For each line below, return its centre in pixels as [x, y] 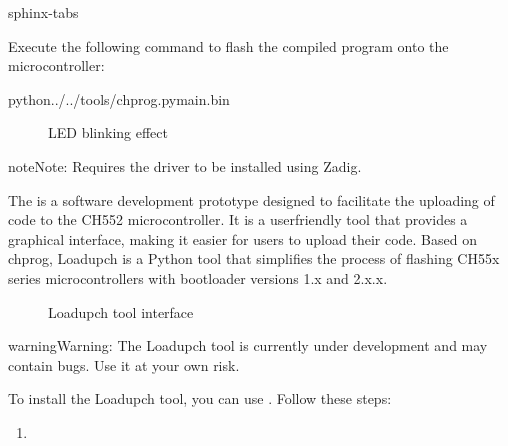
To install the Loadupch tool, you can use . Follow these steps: [200, 398]
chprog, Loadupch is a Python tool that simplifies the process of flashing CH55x [254, 258]
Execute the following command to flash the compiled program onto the [228, 45]
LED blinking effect [108, 132]
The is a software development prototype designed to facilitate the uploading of [251, 199]
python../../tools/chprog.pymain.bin [119, 98]
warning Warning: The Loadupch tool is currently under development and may [248, 345]
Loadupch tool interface [121, 311]
